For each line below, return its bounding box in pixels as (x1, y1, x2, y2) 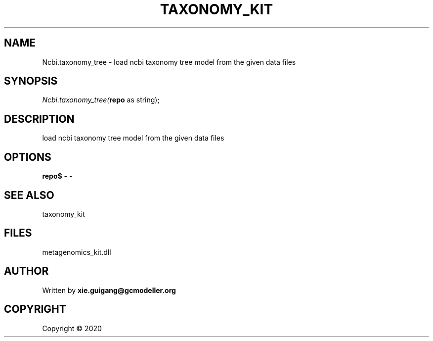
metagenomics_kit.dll (42, 247, 111, 256)
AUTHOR (4, 265, 49, 278)
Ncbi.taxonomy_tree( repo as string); (42, 96, 160, 104)
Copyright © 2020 (42, 324, 102, 333)
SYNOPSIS (4, 75, 58, 88)
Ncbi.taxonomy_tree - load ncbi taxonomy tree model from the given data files (42, 57, 296, 66)
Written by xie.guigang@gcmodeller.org (42, 286, 176, 294)
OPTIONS (4, 150, 51, 163)
